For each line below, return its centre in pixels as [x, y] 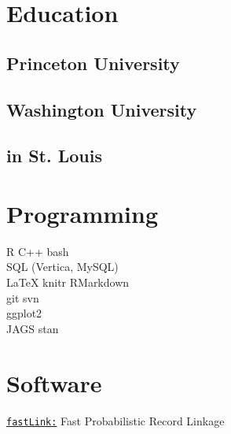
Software [54, 382]
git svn [23, 297]
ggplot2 [24, 313]
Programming [82, 213]
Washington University [102, 109]
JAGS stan [33, 328]
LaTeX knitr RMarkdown [68, 282]
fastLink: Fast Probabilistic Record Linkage [115, 420]
